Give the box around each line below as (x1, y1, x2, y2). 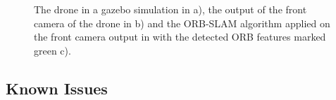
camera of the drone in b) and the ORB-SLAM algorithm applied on (34, 15, 330, 30)
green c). (34, 43, 71, 57)
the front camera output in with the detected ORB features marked (34, 29, 326, 44)
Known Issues (6, 77, 108, 99)
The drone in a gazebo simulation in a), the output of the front (34, 2, 307, 16)
